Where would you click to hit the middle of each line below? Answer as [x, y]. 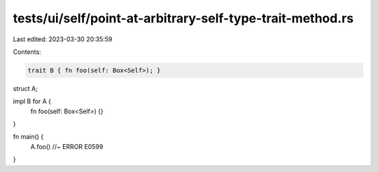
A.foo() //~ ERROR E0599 [67, 146]
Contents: [27, 52]
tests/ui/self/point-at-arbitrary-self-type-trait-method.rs [183, 18]
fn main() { [28, 137]
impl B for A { [32, 101]
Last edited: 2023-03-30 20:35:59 [63, 39]
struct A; [25, 88]
